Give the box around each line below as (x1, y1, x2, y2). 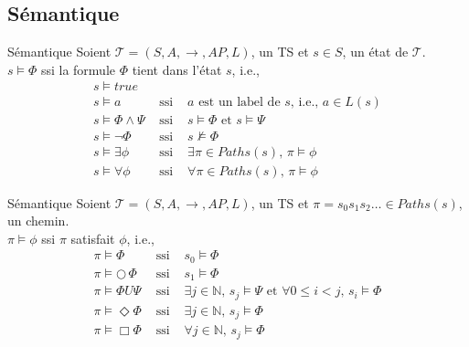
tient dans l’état (132, 59, 222, 79)
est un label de (198, 96, 281, 110)
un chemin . (7, 211, 69, 230)
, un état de (342, 42, 409, 61)
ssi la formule (40, 59, 115, 79)
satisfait (70, 228, 115, 247)
